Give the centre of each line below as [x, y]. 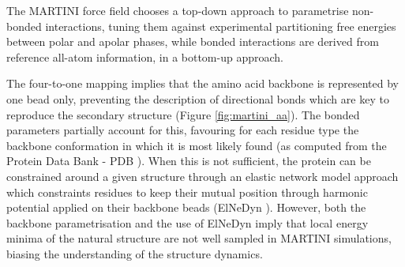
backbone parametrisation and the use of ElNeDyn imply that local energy [187, 222]
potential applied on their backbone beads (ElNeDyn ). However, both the [186, 207]
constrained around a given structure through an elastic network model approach [202, 176]
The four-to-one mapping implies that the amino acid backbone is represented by [202, 83]
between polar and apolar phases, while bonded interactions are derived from [193, 41]
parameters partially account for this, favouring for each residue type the [183, 130]
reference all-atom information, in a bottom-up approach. [145, 56]
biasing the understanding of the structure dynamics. [135, 253]
